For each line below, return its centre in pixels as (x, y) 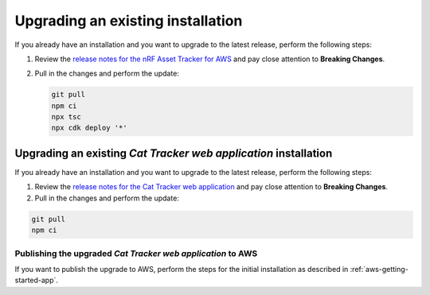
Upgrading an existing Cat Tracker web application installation (174, 153)
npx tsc (66, 117)
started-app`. (37, 280)
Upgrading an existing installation (129, 21)
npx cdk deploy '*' (89, 128)
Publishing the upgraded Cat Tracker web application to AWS (136, 253)
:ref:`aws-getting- (379, 269)
